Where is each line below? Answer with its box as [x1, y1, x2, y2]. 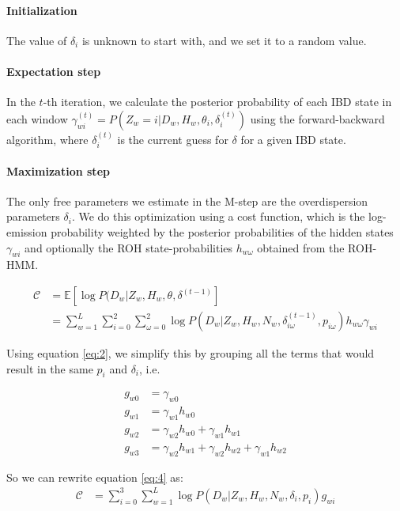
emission [6, 224, 47, 240]
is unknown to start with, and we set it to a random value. [81, 32, 367, 48]
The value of [6, 32, 67, 48]
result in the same [6, 360, 93, 377]
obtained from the [257, 239, 345, 255]
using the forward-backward [250, 110, 385, 127]
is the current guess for [117, 131, 228, 147]
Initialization [6, 2, 77, 18]
